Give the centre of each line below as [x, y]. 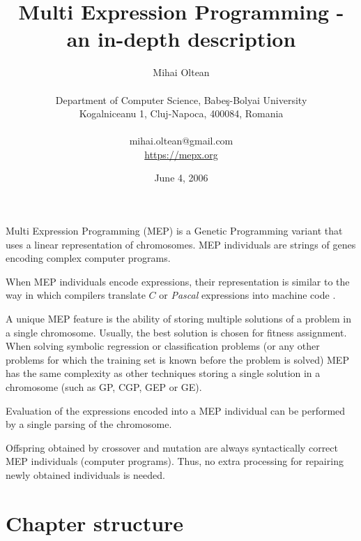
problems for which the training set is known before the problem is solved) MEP [177, 359]
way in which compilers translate [76, 295]
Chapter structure [95, 523]
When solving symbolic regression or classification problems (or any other [163, 346]
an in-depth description [181, 39]
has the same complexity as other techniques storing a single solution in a [163, 373]
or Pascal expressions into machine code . [247, 295]
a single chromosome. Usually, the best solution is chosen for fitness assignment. [176, 332]
